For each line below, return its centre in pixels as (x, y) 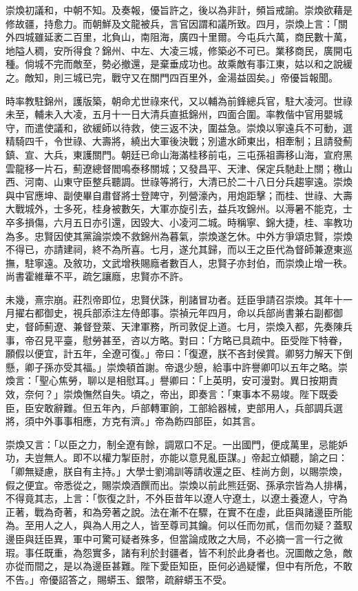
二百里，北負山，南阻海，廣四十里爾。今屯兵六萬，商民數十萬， (208, 37)
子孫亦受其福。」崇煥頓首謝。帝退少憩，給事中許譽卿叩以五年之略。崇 (191, 367)
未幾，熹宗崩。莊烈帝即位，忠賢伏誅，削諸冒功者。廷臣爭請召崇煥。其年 (169, 299)
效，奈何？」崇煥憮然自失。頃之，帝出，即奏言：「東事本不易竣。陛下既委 (172, 394)
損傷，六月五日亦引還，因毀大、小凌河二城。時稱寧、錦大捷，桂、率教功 (188, 222)
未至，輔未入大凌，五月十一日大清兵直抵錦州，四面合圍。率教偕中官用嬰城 (174, 114)
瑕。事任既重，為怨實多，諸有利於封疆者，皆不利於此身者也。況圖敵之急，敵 (179, 552)
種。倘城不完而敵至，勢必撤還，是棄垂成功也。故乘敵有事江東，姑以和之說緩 (179, 64)
